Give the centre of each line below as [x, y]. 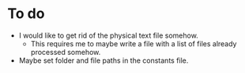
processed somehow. [66, 52]
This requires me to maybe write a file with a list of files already [134, 43]
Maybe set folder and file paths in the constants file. [104, 60]
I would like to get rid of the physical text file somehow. [108, 35]
